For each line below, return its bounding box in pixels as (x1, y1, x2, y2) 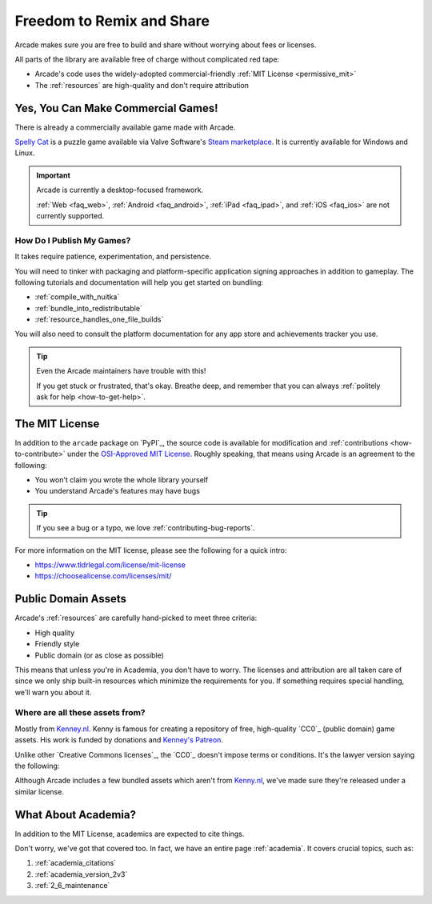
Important (36, 170, 71, 180)
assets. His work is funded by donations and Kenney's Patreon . (14, 735, 224, 745)
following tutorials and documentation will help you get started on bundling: (14, 277, 264, 287)
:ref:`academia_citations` (34, 858, 116, 868)
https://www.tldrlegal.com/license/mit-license (34, 560, 186, 570)
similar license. (14, 786, 64, 796)
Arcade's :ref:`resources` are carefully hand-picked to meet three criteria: (14, 613, 258, 623)
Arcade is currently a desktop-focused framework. (36, 185, 204, 195)
